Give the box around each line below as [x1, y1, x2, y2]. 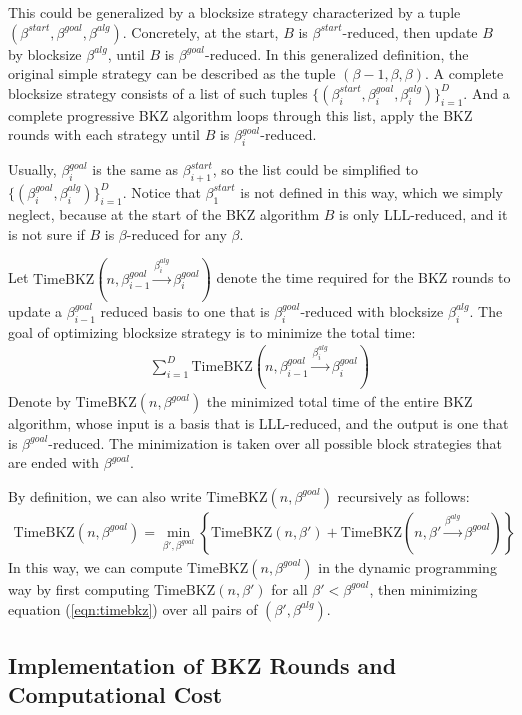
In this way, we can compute [8, 556, 183, 577]
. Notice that [122, 181, 201, 202]
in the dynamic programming [318, 556, 497, 577]
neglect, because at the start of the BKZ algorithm [8, 203, 320, 224]
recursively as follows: [337, 485, 470, 506]
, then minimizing [369, 578, 478, 599]
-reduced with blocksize [300, 300, 444, 321]
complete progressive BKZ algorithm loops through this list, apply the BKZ [8, 104, 473, 125]
